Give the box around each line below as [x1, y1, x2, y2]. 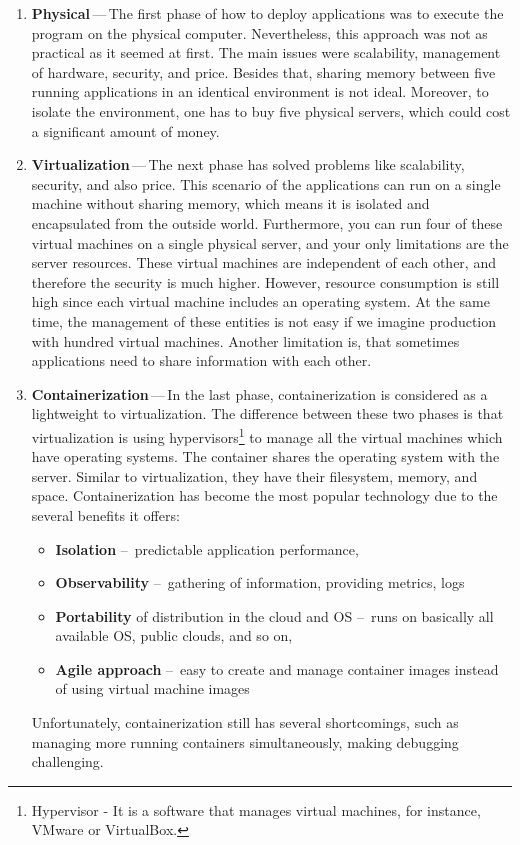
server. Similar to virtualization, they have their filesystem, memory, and [31, 465, 478, 486]
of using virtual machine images [55, 678, 250, 699]
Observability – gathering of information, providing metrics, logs [55, 572, 465, 593]
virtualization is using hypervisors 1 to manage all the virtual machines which [31, 423, 503, 447]
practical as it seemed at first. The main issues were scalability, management [31, 42, 501, 63]
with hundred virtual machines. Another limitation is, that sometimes [31, 330, 460, 351]
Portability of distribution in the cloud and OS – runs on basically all [55, 605, 494, 626]
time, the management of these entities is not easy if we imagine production [31, 310, 497, 331]
